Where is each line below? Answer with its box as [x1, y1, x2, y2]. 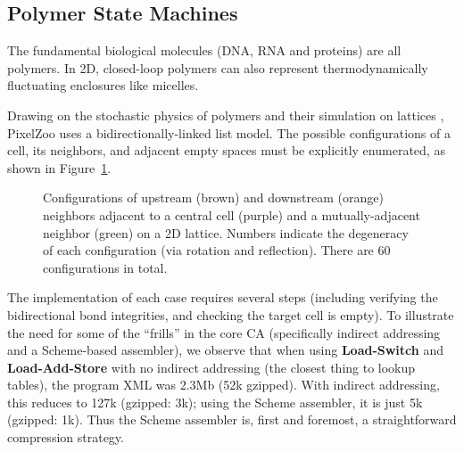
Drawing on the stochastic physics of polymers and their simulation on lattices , [7, 105, 444, 124]
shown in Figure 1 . [7, 158, 112, 177]
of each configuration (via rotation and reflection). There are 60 [43, 241, 391, 259]
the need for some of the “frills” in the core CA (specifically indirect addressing [7, 323, 441, 341]
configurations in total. [43, 258, 168, 276]
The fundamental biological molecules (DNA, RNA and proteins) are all [7, 41, 402, 60]
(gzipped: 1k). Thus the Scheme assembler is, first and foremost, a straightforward [7, 410, 457, 429]
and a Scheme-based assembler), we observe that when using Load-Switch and [7, 341, 443, 359]
